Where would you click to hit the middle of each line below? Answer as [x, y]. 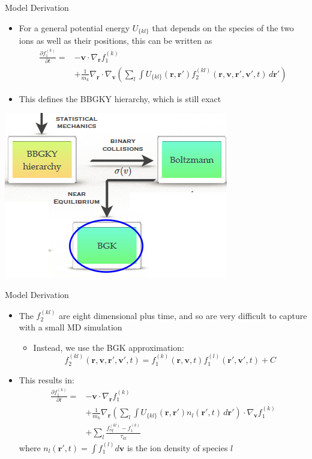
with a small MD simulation [70, 327]
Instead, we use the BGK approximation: [109, 347]
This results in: [46, 379]
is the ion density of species [177, 447]
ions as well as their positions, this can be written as [115, 41]
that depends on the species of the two [223, 27]
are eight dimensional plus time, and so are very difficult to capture [183, 315]
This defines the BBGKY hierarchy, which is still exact [120, 98]
